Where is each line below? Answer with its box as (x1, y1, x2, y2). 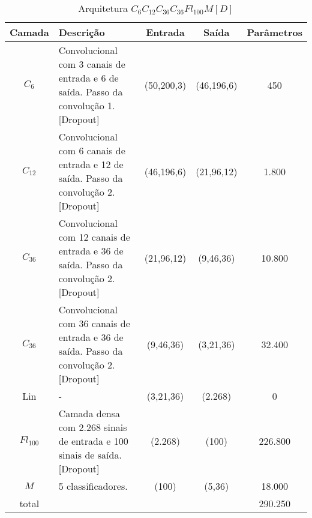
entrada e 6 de (58, 71, 119, 85)
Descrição (58, 25, 105, 39)
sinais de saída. (58, 448, 122, 462)
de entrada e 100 (58, 434, 128, 448)
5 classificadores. (58, 479, 128, 493)
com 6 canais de (58, 143, 125, 157)
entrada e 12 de (58, 157, 124, 171)
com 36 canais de (58, 316, 130, 330)
